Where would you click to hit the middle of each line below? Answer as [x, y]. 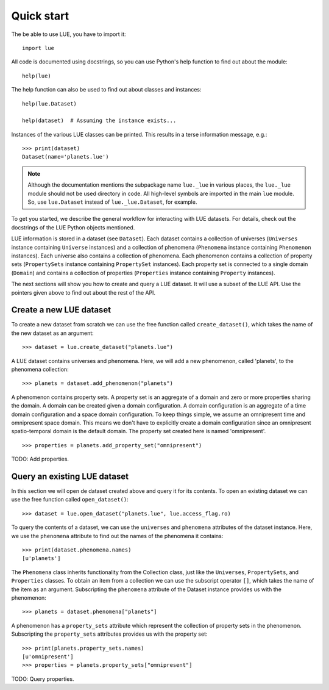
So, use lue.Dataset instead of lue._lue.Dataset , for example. [112, 202]
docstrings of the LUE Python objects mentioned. [73, 227]
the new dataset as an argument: [52, 333]
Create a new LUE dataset [61, 310]
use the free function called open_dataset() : [70, 500]
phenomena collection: [40, 369]
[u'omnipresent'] [48, 656]
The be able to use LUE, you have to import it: [69, 34]
